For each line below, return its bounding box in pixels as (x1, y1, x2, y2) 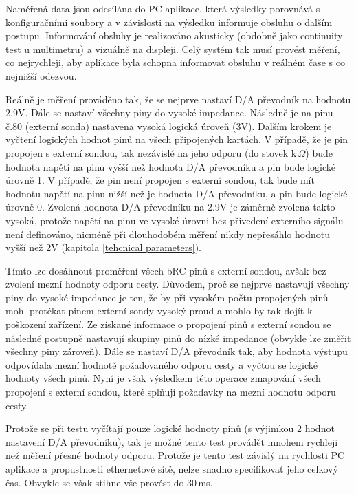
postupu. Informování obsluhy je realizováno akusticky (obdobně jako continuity (5, 28, 343, 43)
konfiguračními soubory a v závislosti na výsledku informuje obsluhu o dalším (5, 14, 333, 29)
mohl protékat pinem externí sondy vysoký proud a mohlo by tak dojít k (5, 303, 313, 318)
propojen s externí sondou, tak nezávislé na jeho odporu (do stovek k (5, 145, 297, 160)
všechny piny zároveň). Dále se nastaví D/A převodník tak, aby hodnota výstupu (5, 344, 348, 358)
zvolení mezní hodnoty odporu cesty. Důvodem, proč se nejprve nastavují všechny (5, 277, 350, 291)
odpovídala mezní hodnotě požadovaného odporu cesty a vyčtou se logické (5, 357, 318, 372)
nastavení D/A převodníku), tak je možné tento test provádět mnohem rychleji (5, 434, 338, 449)
